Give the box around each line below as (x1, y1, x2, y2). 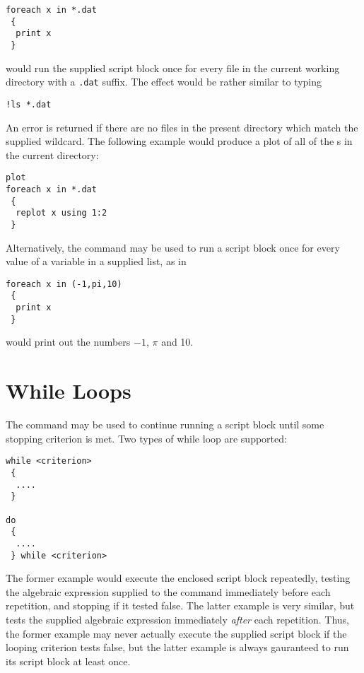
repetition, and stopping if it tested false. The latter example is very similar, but (6, 598, 355, 613)
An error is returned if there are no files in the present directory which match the (6, 119, 358, 134)
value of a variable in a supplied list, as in (6, 254, 187, 269)
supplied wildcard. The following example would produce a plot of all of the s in (6, 134, 353, 148)
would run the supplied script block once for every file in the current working (6, 60, 340, 75)
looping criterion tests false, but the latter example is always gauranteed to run (6, 640, 349, 655)
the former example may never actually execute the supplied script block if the (6, 626, 347, 640)
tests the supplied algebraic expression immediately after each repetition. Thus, (6, 612, 349, 626)
